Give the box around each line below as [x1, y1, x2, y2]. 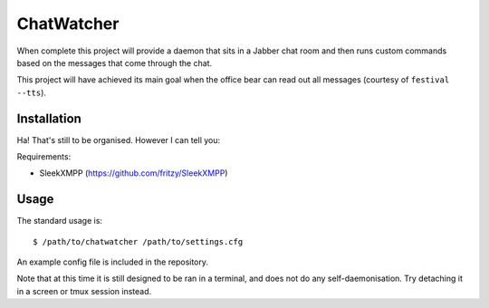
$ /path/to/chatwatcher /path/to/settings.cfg [33, 236, 244, 246]
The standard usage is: [16, 216, 103, 226]
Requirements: [16, 151, 72, 162]
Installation [16, 111, 81, 126]
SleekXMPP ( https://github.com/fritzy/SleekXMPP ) [39, 168, 228, 178]
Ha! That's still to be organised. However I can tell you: [16, 134, 221, 145]
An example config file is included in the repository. [16, 256, 208, 267]
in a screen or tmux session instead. [16, 285, 152, 296]
